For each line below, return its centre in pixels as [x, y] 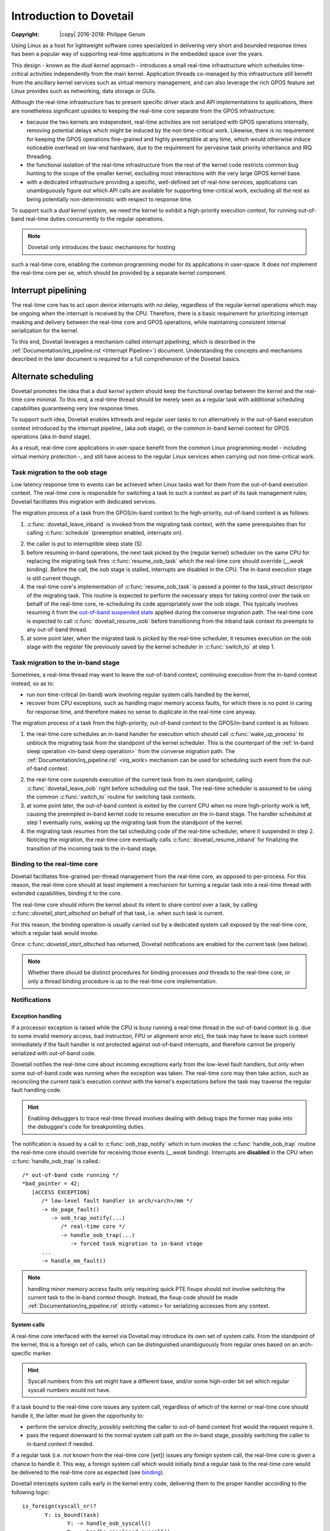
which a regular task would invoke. [55, 933]
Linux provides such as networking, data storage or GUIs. [84, 91]
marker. [42, 1353]
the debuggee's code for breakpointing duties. [86, 1127]
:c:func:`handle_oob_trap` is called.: [56, 1161]
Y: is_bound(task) [72, 1515]
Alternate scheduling [53, 376]
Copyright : [25, 34]
